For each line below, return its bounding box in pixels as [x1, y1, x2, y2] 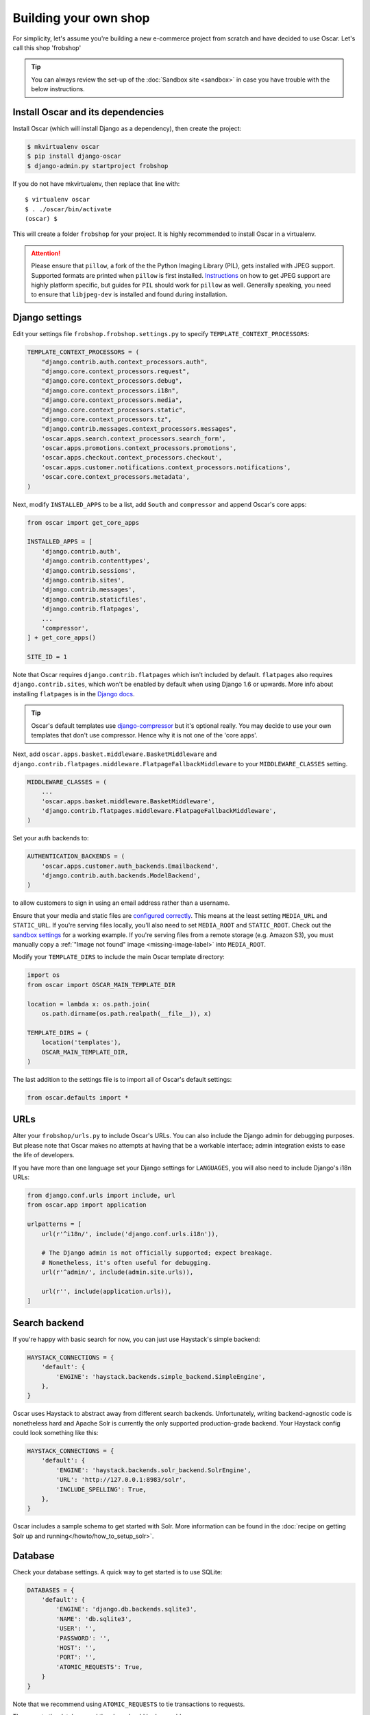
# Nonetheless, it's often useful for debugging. [41, 1259, 212, 1266]
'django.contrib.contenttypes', [41, 557, 151, 565]
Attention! [31, 249, 61, 257]
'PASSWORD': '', [56, 1634, 111, 1642]
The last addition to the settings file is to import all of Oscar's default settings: [12, 1075, 232, 1083]
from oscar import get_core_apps [27, 519, 140, 526]
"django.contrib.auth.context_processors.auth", [41, 357, 208, 366]
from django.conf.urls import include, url [27, 1191, 176, 1199]
